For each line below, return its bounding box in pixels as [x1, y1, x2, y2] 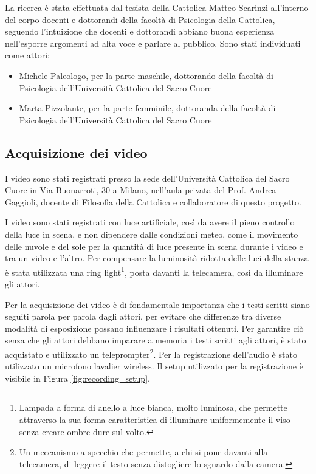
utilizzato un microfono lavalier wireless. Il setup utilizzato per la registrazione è [5, 360, 303, 373]
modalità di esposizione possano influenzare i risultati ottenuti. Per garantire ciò [5, 321, 304, 334]
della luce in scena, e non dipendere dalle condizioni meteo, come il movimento [5, 227, 298, 240]
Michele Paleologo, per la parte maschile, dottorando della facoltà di [19, 69, 273, 81]
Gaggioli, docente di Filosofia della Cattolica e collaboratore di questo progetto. [5, 195, 301, 208]
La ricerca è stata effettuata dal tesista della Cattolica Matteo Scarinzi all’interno [5, 1, 309, 13]
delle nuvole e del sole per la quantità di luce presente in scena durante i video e [5, 239, 303, 252]
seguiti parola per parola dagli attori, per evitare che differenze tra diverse [5, 310, 281, 323]
